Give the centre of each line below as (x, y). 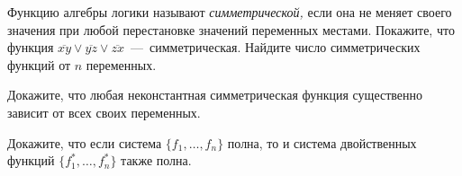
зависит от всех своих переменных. (104, 112)
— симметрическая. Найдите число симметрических (276, 47)
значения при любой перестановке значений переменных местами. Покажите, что (231, 29)
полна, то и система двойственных (322, 142)
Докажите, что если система (85, 142)
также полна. (156, 160)
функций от (39, 64)
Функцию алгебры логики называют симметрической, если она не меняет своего (230, 12)
